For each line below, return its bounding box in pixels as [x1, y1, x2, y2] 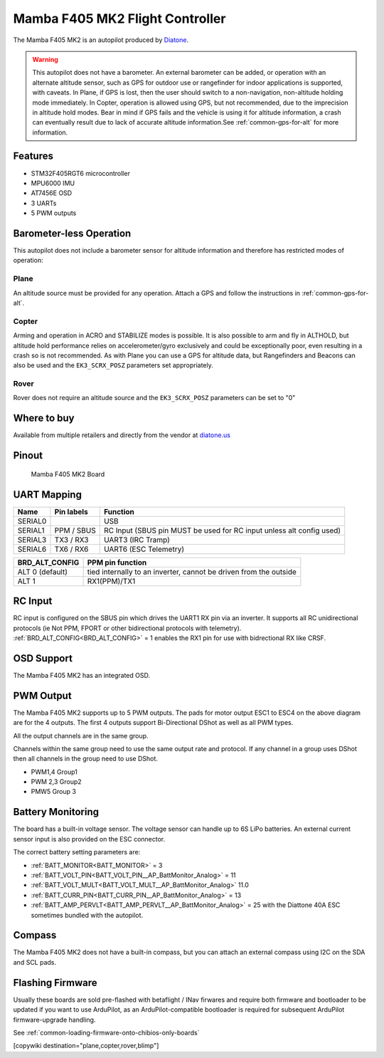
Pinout [13, 449, 43, 462]
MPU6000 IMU [31, 179, 75, 187]
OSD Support [13, 652, 73, 664]
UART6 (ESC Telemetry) [103, 544, 185, 554]
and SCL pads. [13, 958, 57, 966]
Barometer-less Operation [13, 227, 132, 239]
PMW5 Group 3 [31, 787, 76, 796]
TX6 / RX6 [54, 544, 89, 554]
